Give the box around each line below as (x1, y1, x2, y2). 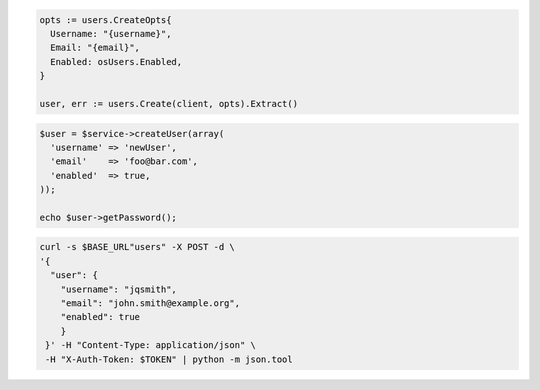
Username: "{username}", (50, 28, 172, 39)
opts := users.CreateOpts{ (39, 14, 172, 25)
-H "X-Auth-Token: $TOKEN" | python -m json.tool (45, 353, 294, 365)
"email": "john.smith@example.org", (60, 298, 240, 309)
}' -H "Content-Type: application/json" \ (45, 340, 257, 351)
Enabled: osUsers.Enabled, (50, 56, 183, 67)
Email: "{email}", (50, 42, 140, 54)
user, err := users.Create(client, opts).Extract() (39, 98, 299, 109)
